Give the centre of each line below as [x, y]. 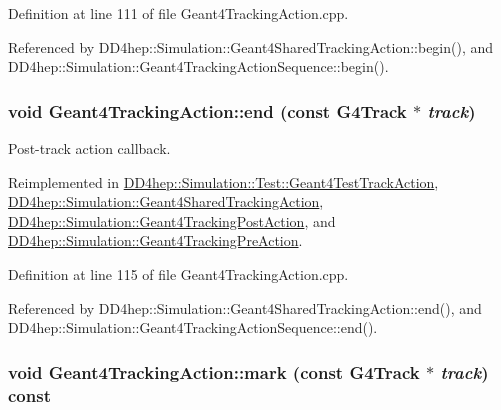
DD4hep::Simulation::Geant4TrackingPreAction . [155, 240]
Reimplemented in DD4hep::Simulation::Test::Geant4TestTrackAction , [223, 181]
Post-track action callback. [89, 148]
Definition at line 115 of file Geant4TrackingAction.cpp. [178, 273]
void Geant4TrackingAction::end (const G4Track [207, 110]
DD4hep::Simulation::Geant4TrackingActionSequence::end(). [193, 327]
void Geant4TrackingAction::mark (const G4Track [214, 371]
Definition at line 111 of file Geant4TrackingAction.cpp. [178, 13]
